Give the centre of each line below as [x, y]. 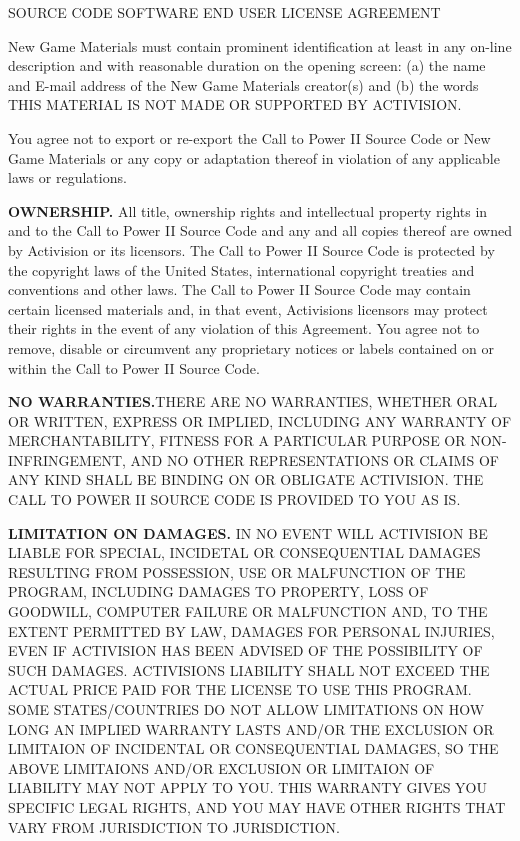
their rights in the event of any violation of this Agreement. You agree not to [244, 328]
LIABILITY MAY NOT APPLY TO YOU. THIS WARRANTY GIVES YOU [248, 787]
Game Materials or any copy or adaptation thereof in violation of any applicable [254, 157]
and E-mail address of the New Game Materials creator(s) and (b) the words [243, 84]
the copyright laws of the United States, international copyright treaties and [241, 269]
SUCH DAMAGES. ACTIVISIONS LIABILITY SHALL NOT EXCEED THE [249, 669]
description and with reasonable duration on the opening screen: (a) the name [247, 65]
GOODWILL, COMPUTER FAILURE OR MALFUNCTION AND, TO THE [248, 611]
